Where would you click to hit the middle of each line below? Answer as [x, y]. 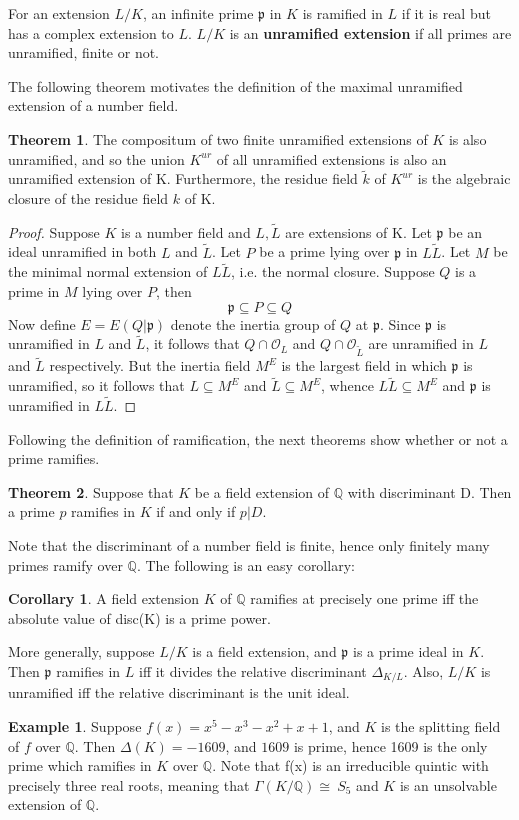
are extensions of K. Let [358, 231]
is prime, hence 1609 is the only [390, 745]
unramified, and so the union [96, 158]
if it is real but [446, 13]
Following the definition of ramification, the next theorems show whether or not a [258, 438]
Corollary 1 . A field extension [103, 598]
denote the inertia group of [253, 323]
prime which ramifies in [80, 765]
